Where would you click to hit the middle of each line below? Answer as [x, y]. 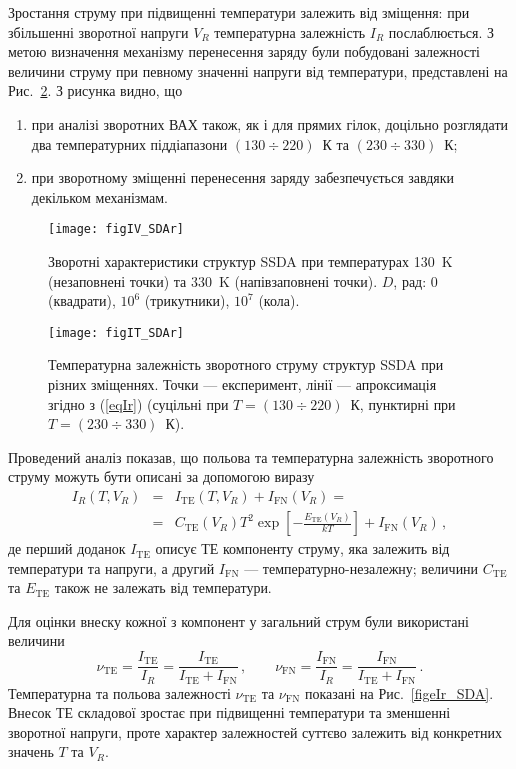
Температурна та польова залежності [119, 692]
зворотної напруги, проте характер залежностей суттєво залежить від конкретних [255, 731]
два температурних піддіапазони [129, 143]
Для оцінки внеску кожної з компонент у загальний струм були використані [238, 620]
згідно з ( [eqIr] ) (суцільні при [138, 403]
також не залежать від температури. [163, 587]
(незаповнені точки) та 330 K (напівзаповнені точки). [213, 280]
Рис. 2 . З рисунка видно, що [95, 90]
